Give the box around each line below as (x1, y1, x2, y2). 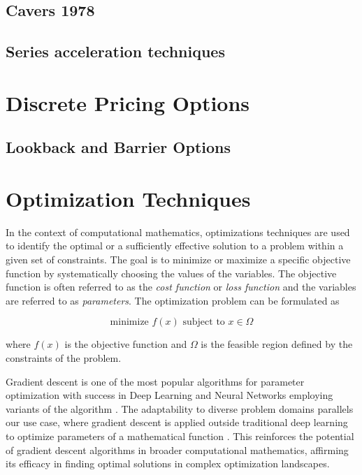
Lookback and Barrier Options (6, 136, 231, 158)
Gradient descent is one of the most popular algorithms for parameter (6, 374, 305, 388)
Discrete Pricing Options (6, 88, 250, 117)
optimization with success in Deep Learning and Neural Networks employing (6, 388, 333, 402)
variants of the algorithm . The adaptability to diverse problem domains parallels (6, 401, 354, 416)
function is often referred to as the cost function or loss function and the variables (6, 279, 356, 294)
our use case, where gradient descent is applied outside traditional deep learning (6, 415, 348, 430)
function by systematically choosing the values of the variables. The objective (6, 265, 337, 280)
